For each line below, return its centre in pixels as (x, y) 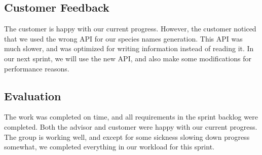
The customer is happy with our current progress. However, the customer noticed (130, 29)
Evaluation (33, 95)
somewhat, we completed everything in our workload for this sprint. (109, 147)
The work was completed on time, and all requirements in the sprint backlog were (131, 117)
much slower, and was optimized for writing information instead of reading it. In (129, 48)
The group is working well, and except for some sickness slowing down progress (127, 137)
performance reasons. (37, 68)
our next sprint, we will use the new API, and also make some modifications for (128, 58)
